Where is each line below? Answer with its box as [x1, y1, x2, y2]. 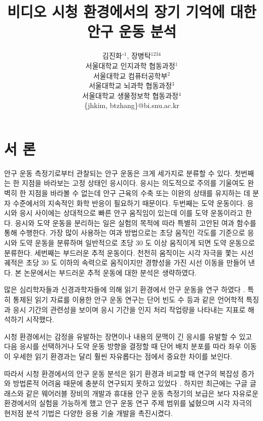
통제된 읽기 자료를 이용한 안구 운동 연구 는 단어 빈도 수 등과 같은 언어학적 [13, 294, 244, 304]
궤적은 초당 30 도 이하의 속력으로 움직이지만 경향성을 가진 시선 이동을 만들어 [4, 257, 246, 268]
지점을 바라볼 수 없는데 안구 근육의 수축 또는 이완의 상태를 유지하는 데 [28, 188, 250, 198]
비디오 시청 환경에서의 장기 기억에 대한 [7, 1, 256, 22]
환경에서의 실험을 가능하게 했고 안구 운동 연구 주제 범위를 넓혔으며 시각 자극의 [4, 398, 252, 408]
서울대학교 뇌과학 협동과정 [89, 80, 172, 91]
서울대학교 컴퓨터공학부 [93, 70, 168, 81]
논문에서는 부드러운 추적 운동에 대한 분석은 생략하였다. [23, 267, 197, 277]
